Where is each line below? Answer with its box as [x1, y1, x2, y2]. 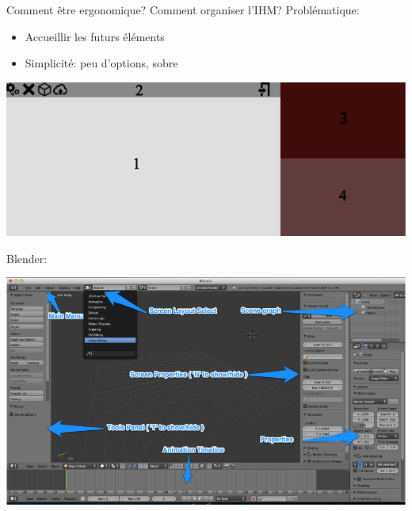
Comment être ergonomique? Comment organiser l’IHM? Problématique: [6, 2, 360, 17]
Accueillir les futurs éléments [25, 28, 165, 44]
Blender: [6, 250, 48, 266]
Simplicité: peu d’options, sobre [25, 55, 178, 71]
